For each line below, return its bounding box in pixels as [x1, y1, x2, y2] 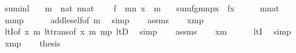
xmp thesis [4, 36, 61, 49]
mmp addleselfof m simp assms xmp [4, 13, 204, 26]
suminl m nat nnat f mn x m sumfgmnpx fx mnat [4, 2, 280, 14]
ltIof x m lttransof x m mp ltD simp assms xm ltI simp [4, 25, 291, 38]
